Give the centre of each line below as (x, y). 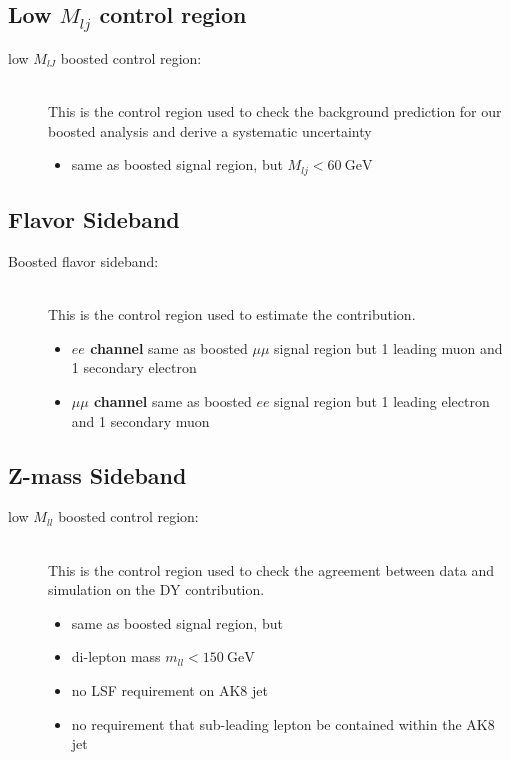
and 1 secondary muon (140, 420)
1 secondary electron (134, 367)
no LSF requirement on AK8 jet (169, 689)
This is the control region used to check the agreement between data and (271, 569)
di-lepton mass (116, 656)
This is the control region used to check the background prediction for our (275, 111)
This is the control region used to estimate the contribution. (232, 314)
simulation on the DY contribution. (156, 589)
